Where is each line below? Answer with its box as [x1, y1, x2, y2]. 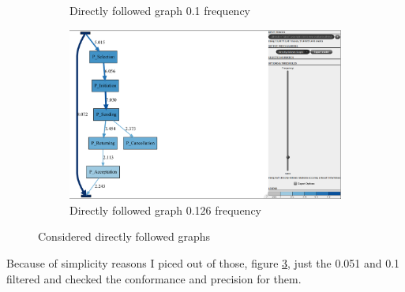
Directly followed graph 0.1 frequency [69, 2, 250, 18]
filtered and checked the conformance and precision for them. [6, 270, 302, 286]
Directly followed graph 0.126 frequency [69, 201, 261, 218]
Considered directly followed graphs [38, 228, 211, 245]
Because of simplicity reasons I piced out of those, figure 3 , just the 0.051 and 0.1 [6, 254, 400, 271]
